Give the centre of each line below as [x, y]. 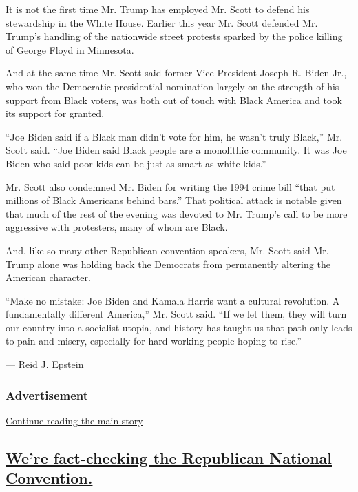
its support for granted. [55, 113]
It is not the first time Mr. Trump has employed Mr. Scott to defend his [158, 9]
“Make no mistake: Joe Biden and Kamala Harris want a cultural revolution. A [173, 300]
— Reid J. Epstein [45, 364]
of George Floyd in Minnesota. [70, 49]
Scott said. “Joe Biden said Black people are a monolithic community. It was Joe [176, 150]
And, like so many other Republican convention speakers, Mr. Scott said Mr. [167, 250]
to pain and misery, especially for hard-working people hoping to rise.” [154, 341]
